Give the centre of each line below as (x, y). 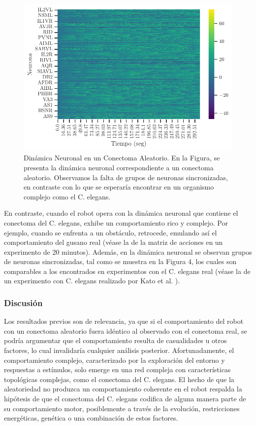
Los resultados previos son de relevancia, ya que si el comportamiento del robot (124, 321)
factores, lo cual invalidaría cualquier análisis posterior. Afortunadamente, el (119, 350)
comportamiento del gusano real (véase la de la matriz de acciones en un (113, 242)
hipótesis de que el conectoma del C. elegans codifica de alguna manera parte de (125, 399)
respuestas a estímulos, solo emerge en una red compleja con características (117, 369)
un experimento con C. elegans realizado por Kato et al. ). (92, 281)
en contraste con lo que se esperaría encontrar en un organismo (119, 187)
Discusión (23, 303)
